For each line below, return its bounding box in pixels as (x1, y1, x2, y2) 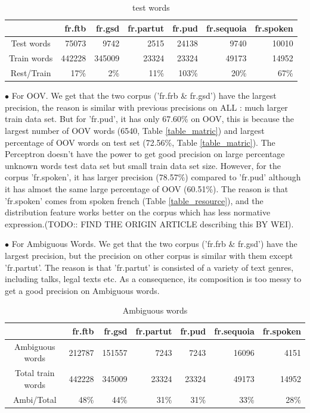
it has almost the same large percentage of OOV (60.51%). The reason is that (5, 182, 289, 195)
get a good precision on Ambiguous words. (5, 284, 160, 296)
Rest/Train (10, 67, 51, 79)
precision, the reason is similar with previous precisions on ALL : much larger (5, 101, 288, 113)
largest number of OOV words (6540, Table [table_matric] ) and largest (5, 124, 265, 136)
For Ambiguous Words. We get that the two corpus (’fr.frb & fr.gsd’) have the (11, 237, 297, 250)
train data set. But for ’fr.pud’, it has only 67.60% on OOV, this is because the (5, 112, 294, 125)
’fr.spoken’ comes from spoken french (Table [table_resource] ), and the (5, 194, 263, 206)
